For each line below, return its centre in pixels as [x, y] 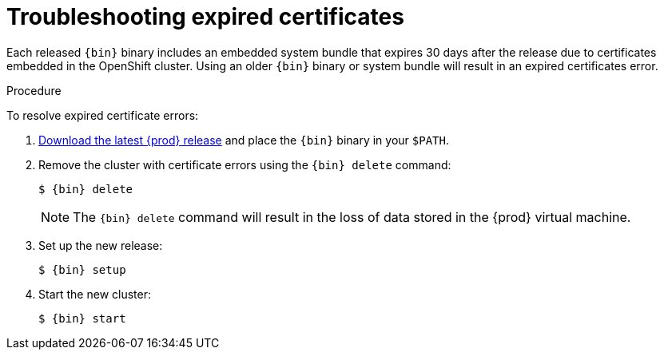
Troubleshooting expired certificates [205, 17]
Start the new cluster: [95, 294]
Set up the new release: [101, 245]
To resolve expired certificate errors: [103, 115]
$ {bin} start [82, 318]
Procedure [34, 90]
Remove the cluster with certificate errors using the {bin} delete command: [245, 164]
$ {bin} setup [82, 269]
